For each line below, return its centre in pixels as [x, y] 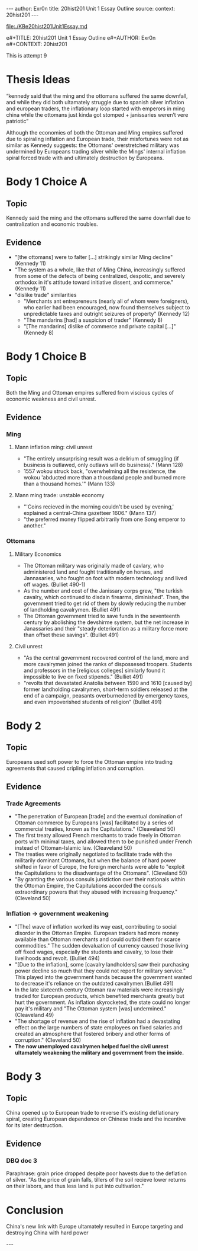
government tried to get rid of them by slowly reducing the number [105, 603]
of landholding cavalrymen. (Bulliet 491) [72, 609]
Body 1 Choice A [47, 182]
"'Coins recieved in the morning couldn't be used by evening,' [99, 507]
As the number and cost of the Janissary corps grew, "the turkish [103, 591]
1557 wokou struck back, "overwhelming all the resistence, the [100, 471]
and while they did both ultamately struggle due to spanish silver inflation [95, 102]
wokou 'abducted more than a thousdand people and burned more [105, 478]
